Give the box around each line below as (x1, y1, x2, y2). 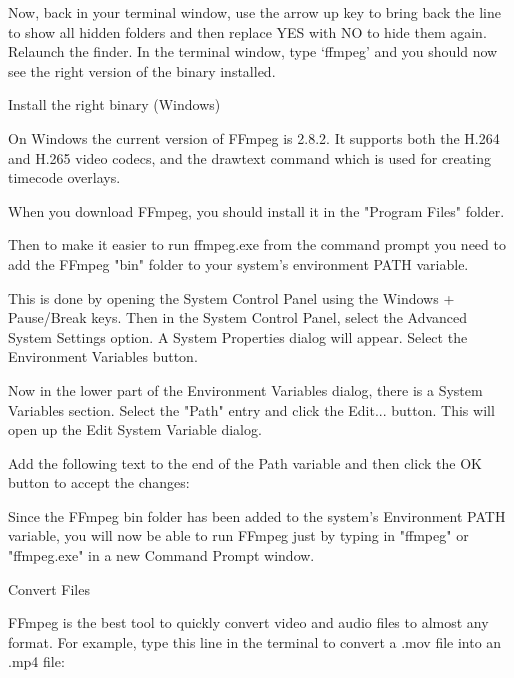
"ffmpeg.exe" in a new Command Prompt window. (8, 545, 315, 566)
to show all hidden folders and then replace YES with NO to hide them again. (8, 21, 487, 42)
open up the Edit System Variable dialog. (8, 419, 262, 440)
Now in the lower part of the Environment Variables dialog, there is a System (8, 379, 483, 400)
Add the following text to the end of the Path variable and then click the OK (8, 452, 482, 473)
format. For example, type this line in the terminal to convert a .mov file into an (8, 631, 502, 652)
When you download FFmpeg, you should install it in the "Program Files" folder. (8, 200, 505, 221)
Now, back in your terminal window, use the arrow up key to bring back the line (8, 2, 501, 22)
